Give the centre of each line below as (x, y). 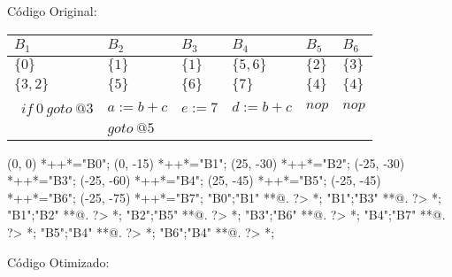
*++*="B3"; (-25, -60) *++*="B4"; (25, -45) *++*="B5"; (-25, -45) (194, 180)
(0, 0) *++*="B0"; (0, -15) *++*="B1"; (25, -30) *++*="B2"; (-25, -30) (206, 162)
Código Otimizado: (58, 262)
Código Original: (52, 11)
